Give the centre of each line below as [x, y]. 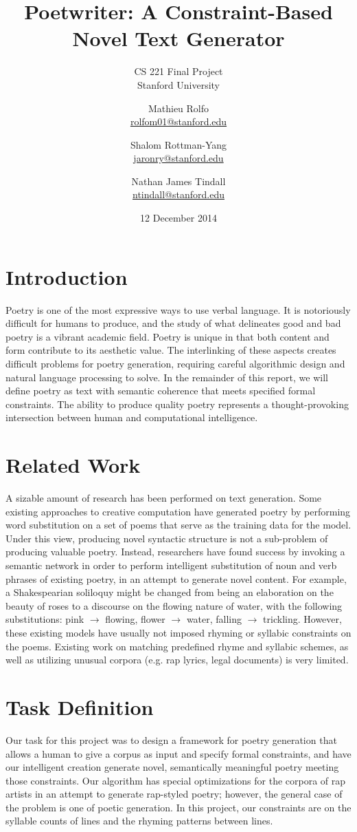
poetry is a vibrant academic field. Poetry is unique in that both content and [168, 336]
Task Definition [80, 706]
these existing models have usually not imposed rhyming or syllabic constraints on [178, 632]
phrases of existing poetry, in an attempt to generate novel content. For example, [176, 578]
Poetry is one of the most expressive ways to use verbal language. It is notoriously [178, 309]
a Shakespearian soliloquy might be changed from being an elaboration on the [170, 592]
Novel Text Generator [178, 38]
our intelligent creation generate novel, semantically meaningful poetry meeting [172, 767]
